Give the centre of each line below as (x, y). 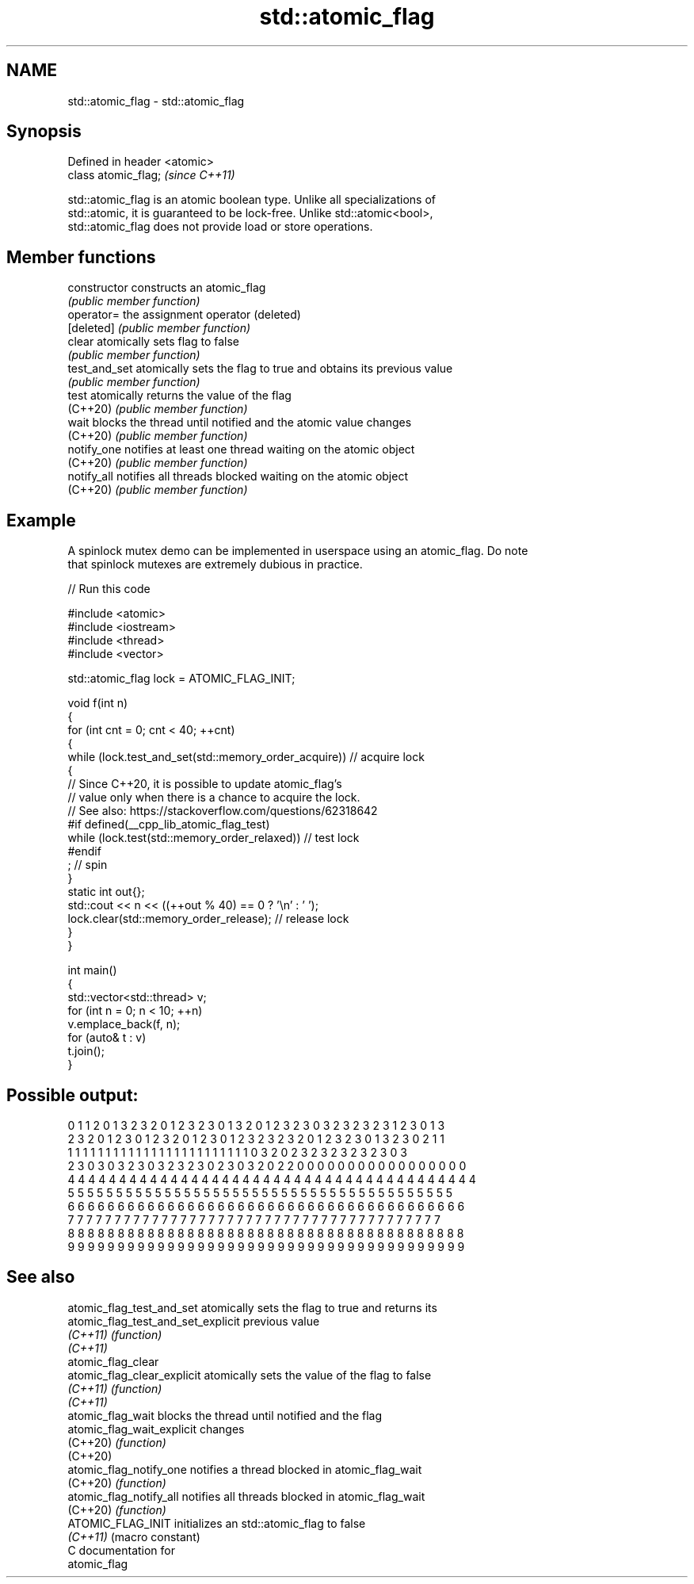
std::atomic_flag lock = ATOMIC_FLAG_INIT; (181, 679)
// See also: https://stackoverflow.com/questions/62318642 (223, 811)
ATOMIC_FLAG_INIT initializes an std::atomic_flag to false (217, 1523)
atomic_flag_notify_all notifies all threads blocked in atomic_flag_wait (246, 1496)
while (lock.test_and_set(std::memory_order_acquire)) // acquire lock (246, 757)
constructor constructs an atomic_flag (167, 288)
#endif (84, 851)
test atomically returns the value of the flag (179, 396)
